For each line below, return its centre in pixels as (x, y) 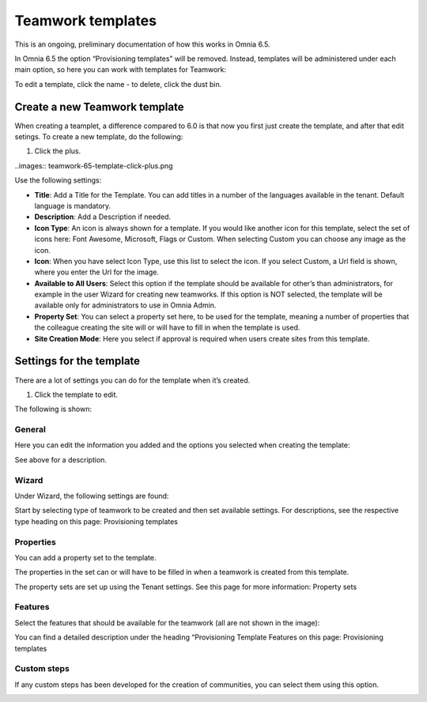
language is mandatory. (73, 206)
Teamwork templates (86, 21)
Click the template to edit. (76, 394)
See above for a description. (60, 459)
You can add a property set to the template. (86, 557)
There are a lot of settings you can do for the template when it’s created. (132, 380)
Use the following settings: (58, 180)
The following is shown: (53, 409)
